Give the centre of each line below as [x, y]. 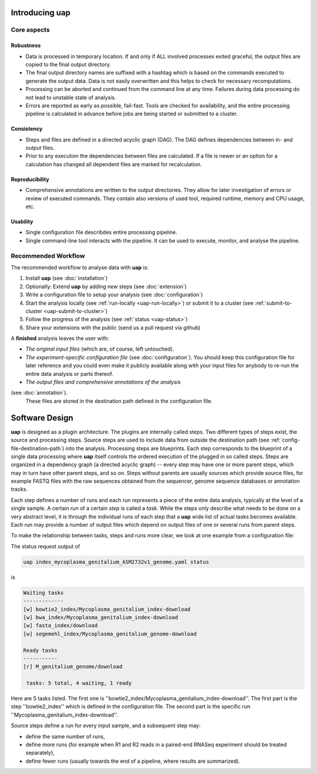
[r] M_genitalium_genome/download [73, 667]
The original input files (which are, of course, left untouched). [100, 349]
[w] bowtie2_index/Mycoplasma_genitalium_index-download [107, 609]
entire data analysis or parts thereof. [70, 373]
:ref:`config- [285, 440]
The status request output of [45, 546]
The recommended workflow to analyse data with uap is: [80, 267]
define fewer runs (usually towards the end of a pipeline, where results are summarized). [133, 761]
